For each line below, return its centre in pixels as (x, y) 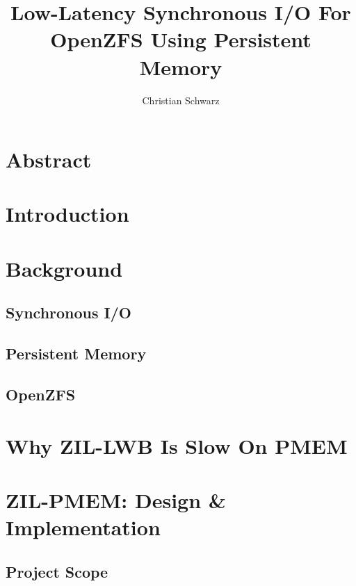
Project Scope (57, 571)
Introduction (67, 214)
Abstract (49, 160)
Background (64, 268)
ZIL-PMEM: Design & (116, 499)
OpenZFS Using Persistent (181, 39)
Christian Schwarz (181, 100)
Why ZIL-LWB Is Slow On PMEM (177, 445)
